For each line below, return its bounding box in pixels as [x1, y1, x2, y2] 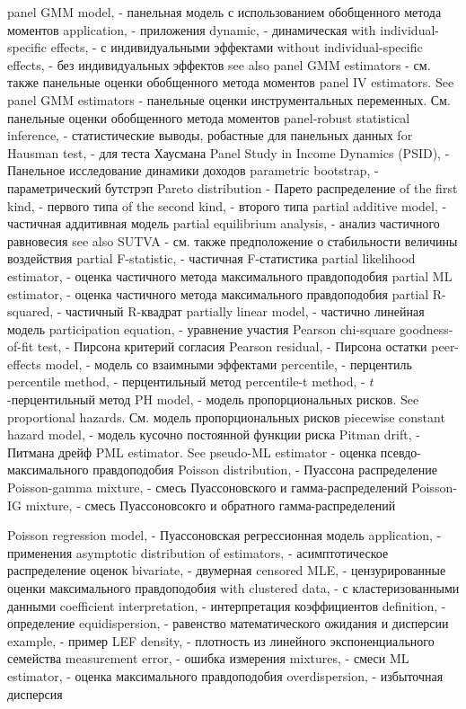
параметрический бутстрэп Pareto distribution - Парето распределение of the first [7, 178, 458, 197]
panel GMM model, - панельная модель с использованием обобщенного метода [7, 3, 442, 21]
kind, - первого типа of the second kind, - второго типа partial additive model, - [7, 196, 447, 215]
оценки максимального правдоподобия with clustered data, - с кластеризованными [7, 579, 460, 597]
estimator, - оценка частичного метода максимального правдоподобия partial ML [7, 266, 453, 285]
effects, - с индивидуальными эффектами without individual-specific [50, 38, 423, 57]
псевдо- [380, 442, 421, 461]
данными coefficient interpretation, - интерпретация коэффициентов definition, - [7, 596, 446, 615]
